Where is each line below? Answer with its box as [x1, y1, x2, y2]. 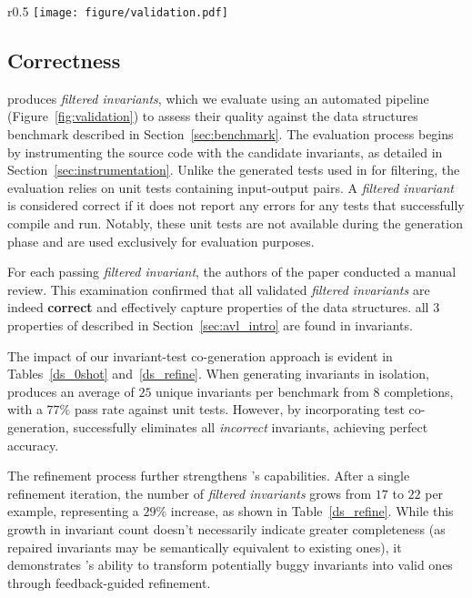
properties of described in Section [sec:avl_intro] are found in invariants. [7, 315, 413, 334]
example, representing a [7, 502, 139, 521]
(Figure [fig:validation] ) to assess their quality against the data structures [7, 106, 418, 126]
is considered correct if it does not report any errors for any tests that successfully [7, 196, 465, 215]
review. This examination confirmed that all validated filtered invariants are [7, 279, 430, 299]
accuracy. [7, 435, 59, 454]
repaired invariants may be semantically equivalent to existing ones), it [7, 537, 402, 556]
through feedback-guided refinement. [7, 573, 211, 592]
